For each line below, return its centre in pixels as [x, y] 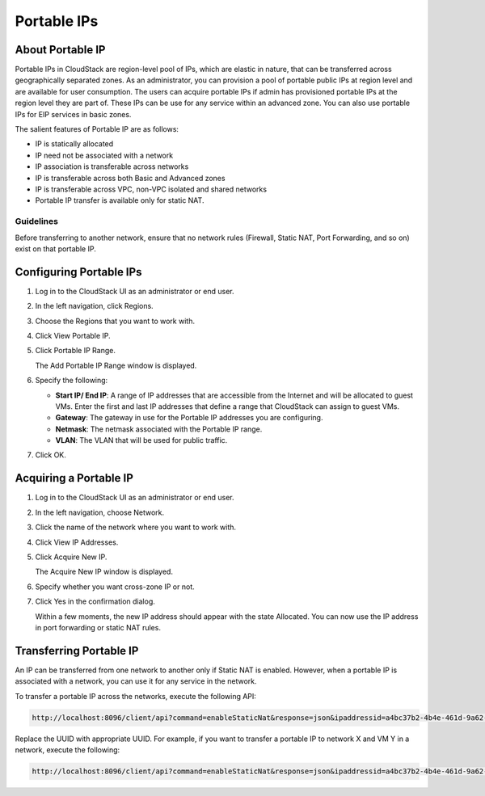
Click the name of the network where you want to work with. [136, 527]
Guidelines [36, 221]
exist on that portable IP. [55, 248]
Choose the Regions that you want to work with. [115, 321]
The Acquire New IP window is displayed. [104, 572]
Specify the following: [72, 381]
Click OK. [51, 455]
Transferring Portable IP [77, 651]
